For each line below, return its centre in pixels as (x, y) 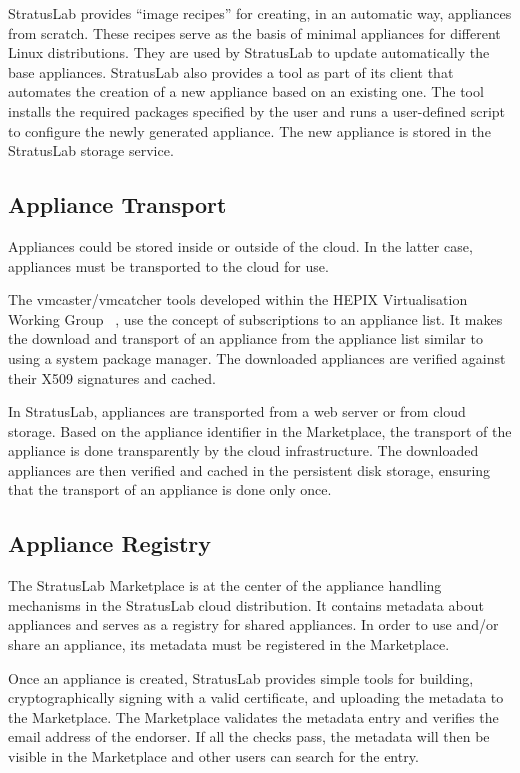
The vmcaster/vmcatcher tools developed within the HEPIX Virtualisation (238, 299)
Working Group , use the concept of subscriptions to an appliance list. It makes (255, 318)
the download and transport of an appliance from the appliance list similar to (245, 338)
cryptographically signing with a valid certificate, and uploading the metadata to (256, 697)
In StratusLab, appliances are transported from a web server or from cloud (237, 411)
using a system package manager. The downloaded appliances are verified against (257, 357)
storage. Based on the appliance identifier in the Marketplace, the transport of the (260, 430)
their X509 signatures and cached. (112, 377)
